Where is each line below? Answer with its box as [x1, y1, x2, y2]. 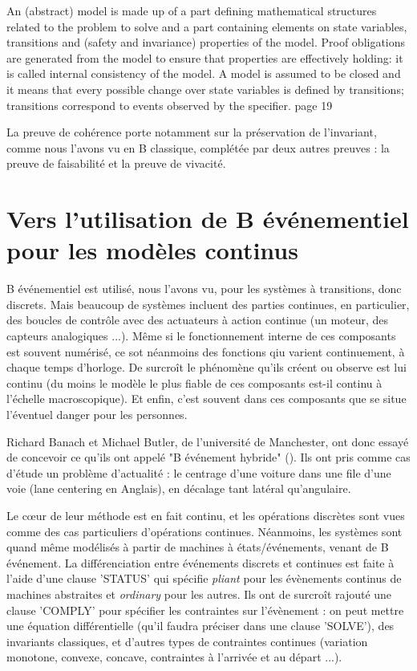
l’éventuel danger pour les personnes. [6, 406, 188, 422]
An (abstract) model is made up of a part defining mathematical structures [6, 2, 377, 18]
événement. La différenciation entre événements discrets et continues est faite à [6, 554, 395, 571]
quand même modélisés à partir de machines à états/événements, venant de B [6, 539, 389, 555]
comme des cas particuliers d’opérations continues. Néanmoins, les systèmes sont [6, 523, 403, 539]
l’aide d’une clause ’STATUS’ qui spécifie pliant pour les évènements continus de [6, 570, 402, 587]
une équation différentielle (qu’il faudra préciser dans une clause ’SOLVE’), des [6, 617, 395, 634]
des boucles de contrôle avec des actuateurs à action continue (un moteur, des [6, 311, 389, 328]
